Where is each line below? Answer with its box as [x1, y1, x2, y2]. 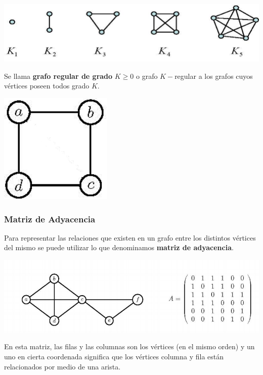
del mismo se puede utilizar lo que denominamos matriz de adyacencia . [4, 242, 234, 253]
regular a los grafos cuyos [174, 70, 253, 81]
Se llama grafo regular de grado [4, 70, 113, 81]
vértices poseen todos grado [4, 80, 90, 91]
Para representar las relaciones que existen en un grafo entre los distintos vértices [4, 232, 256, 243]
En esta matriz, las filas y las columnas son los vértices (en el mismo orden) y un [4, 341, 255, 352]
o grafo [136, 70, 158, 81]
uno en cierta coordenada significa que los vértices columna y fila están [4, 351, 224, 361]
